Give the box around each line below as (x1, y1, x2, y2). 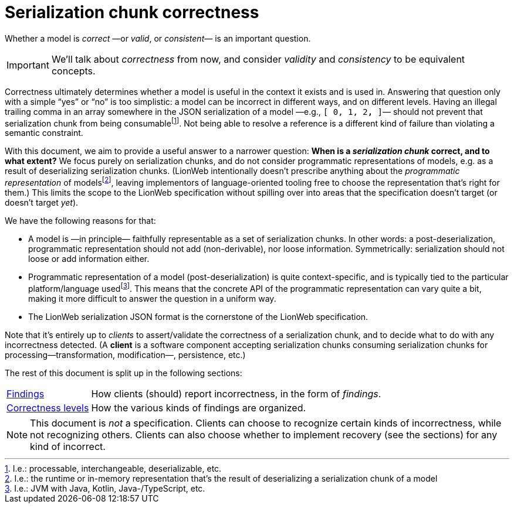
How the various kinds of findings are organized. (91, 401, 306, 414)
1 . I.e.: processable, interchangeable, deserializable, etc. (5, 463, 222, 473)
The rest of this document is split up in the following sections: (5, 367, 242, 378)
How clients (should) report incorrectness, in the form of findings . (91, 387, 381, 400)
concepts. (51, 64, 96, 77)
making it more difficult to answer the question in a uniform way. (28, 293, 276, 304)
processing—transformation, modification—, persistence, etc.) (5, 349, 246, 360)
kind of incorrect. (30, 440, 106, 452)
